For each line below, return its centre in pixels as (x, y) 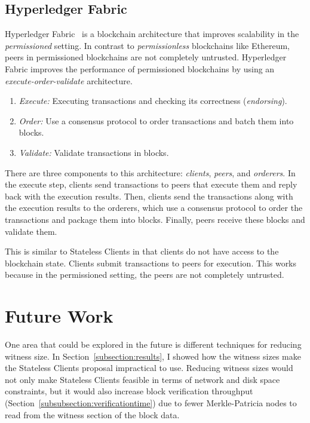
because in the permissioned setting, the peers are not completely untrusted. (145, 275)
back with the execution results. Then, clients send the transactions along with (149, 196)
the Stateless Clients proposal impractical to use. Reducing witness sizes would (149, 368)
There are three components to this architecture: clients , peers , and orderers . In (150, 172)
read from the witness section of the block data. (92, 414)
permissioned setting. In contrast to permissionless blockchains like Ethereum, (147, 45)
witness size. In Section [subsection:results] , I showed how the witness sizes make (153, 356)
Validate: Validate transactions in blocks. (94, 152)
